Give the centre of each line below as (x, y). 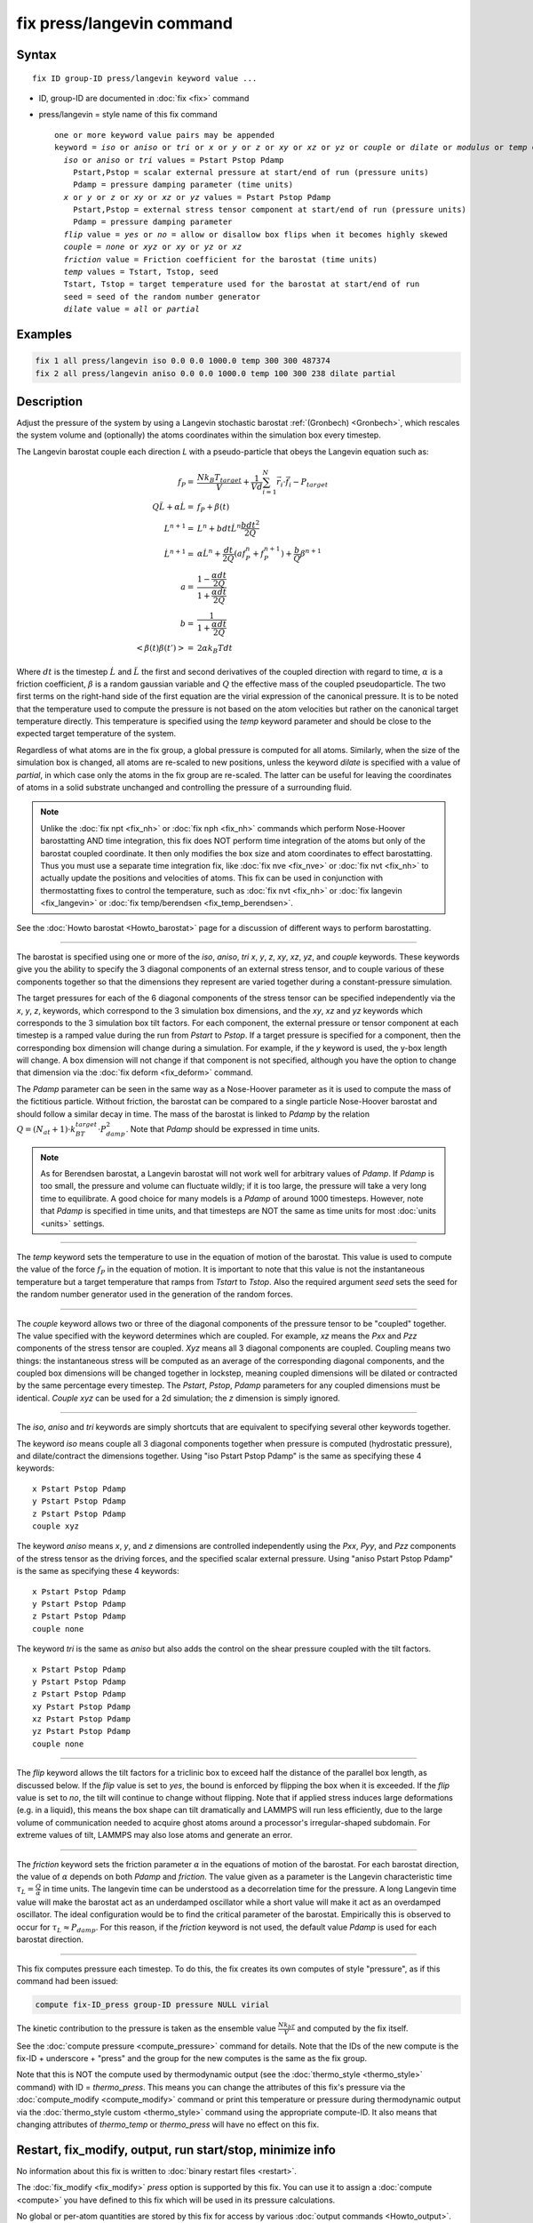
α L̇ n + (209, 553)
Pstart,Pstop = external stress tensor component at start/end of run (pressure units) (269, 210)
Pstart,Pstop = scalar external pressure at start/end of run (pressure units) (251, 172)
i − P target (309, 483)
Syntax (36, 55)
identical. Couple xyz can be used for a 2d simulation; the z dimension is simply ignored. (179, 1398)
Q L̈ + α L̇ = (173, 506)
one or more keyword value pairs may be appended (165, 135)
